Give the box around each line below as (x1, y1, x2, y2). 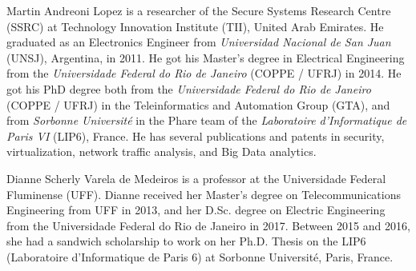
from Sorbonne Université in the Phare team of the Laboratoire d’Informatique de (6, 112, 407, 129)
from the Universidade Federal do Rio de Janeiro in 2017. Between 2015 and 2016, (6, 217, 410, 233)
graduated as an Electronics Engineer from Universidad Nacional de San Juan (6, 34, 391, 50)
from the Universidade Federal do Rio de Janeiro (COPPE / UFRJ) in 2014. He (6, 65, 402, 82)
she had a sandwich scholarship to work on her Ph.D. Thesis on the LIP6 (6, 233, 366, 249)
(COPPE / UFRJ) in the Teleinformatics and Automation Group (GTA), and (6, 96, 390, 113)
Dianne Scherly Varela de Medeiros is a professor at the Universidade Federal (6, 169, 386, 186)
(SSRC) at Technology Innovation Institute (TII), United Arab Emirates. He (6, 18, 384, 34)
